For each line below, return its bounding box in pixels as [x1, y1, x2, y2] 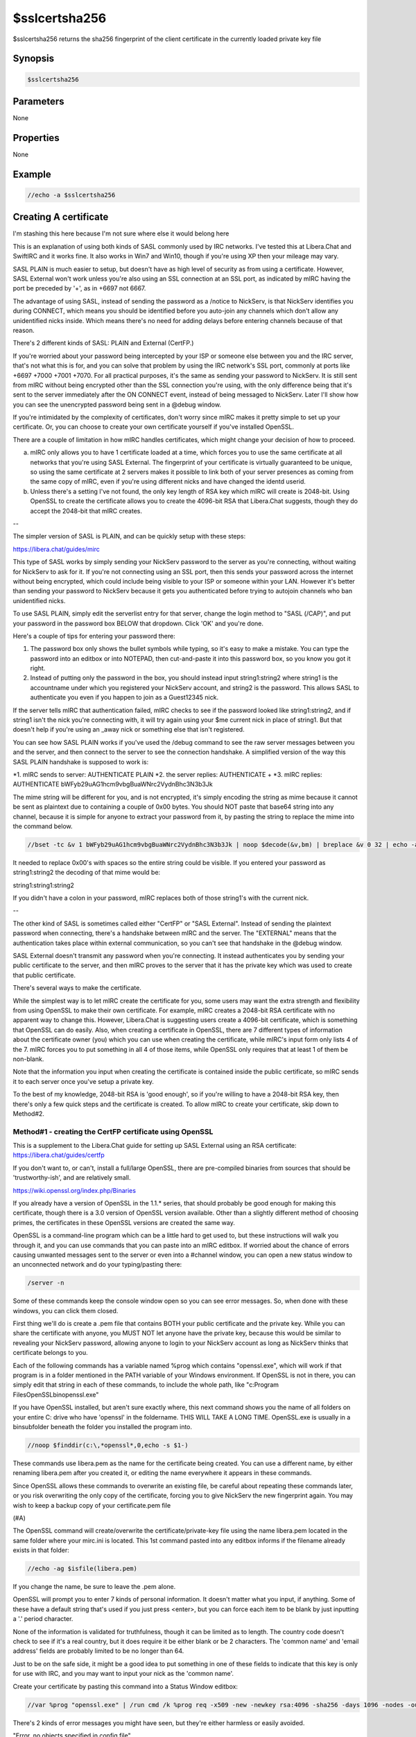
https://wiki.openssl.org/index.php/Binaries [12, 1186, 137, 1194]
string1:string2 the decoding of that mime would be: [12, 868, 161, 877]
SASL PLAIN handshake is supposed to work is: [12, 757, 149, 766]
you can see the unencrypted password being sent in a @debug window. [12, 400, 222, 409]
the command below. [12, 822, 73, 830]
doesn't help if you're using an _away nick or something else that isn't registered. [12, 725, 245, 734]
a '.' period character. [12, 1615, 73, 1623]
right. [30, 664, 46, 673]
